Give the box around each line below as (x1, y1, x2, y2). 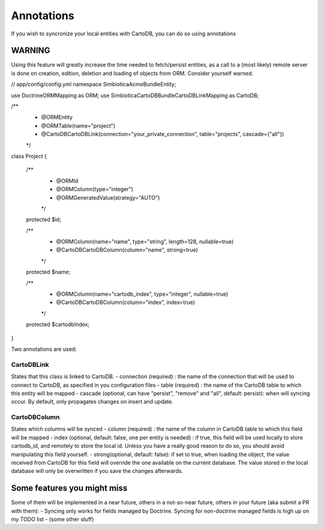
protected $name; (26, 269, 71, 276)
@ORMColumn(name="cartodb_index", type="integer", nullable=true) (56, 291, 229, 298)
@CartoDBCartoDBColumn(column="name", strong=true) (56, 246, 198, 254)
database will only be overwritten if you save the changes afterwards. (11, 468, 183, 475)
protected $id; (26, 216, 61, 223)
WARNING (11, 46, 50, 56)
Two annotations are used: (11, 345, 77, 353)
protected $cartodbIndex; (26, 321, 90, 328)
